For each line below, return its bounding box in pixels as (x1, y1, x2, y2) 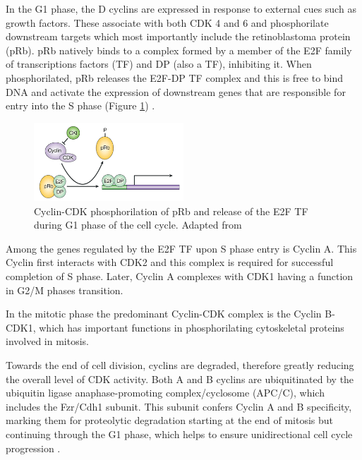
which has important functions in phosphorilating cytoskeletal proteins (39, 320, 344, 334)
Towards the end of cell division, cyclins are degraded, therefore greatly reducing (6, 358, 354, 372)
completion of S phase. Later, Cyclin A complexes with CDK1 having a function (6, 269, 354, 284)
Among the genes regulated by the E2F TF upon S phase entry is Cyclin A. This (6, 241, 357, 255)
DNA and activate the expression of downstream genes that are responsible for (6, 84, 346, 99)
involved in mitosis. (6, 334, 89, 349)
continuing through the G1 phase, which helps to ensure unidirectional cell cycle (6, 426, 353, 441)
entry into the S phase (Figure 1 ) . (6, 98, 155, 113)
